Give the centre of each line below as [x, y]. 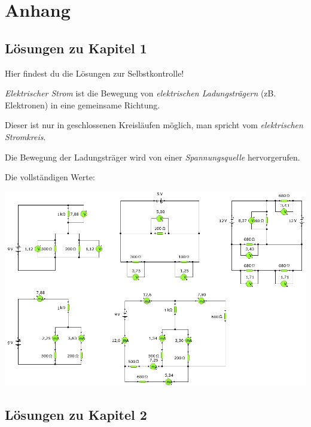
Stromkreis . [25, 136]
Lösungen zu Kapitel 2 [76, 415]
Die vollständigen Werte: [50, 177]
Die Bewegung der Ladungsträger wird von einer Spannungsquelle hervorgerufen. [153, 157]
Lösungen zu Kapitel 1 [76, 48]
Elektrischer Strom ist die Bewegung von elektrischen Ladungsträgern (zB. [141, 93]
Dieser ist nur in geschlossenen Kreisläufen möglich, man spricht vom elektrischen [154, 125]
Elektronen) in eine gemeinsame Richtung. [83, 105]
